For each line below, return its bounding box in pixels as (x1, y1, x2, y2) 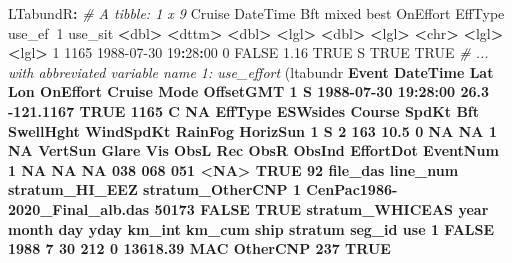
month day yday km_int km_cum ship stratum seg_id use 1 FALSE (8, 218, 495, 239)
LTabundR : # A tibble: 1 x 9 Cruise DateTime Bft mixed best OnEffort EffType (8, 3, 505, 23)
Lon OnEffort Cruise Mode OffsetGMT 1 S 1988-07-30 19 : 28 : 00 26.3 (8, 81, 490, 102)
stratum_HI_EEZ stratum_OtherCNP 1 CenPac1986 (8, 179, 392, 200)
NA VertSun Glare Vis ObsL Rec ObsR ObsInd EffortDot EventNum (8, 140, 499, 161)
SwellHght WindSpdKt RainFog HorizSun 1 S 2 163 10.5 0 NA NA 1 (8, 120, 497, 141)
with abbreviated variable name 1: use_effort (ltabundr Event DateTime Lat (8, 61, 494, 82)
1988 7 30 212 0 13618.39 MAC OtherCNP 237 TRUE (8, 238, 391, 259)
